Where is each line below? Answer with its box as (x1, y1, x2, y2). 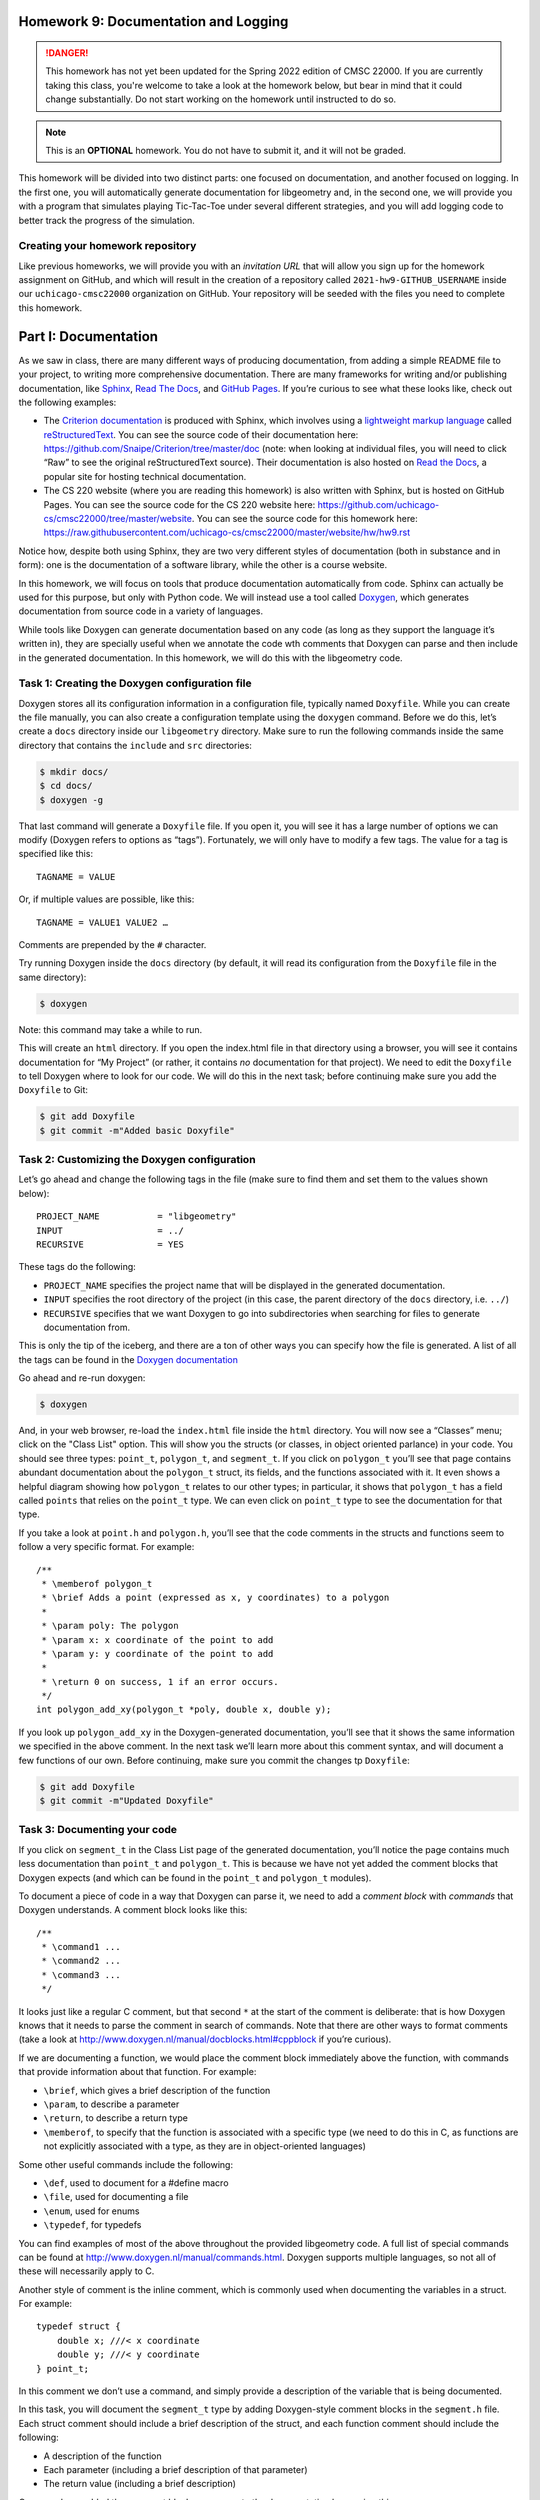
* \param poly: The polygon (41, 1620, 179, 1632)
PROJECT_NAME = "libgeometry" (36, 1211, 237, 1222)
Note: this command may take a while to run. (18, 1023, 203, 1035)
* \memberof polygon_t (41, 1578, 153, 1589)
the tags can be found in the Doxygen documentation (18, 1353, 239, 1365)
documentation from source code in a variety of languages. (18, 605, 264, 617)
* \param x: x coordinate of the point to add (41, 1634, 274, 1645)
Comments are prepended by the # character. (18, 938, 207, 950)
